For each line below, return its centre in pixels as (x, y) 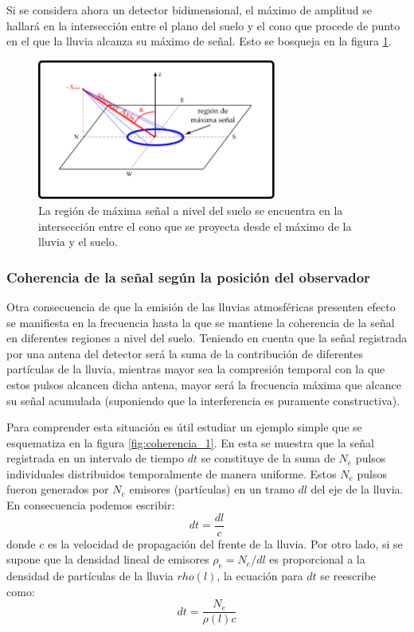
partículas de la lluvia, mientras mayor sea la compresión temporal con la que (196, 369)
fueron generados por (58, 489)
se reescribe (348, 576)
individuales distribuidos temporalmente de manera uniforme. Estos (172, 473)
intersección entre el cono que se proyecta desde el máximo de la (195, 226)
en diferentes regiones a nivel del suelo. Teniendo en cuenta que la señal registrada (207, 338)
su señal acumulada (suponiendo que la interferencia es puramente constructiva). (203, 400)
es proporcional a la (317, 559)
